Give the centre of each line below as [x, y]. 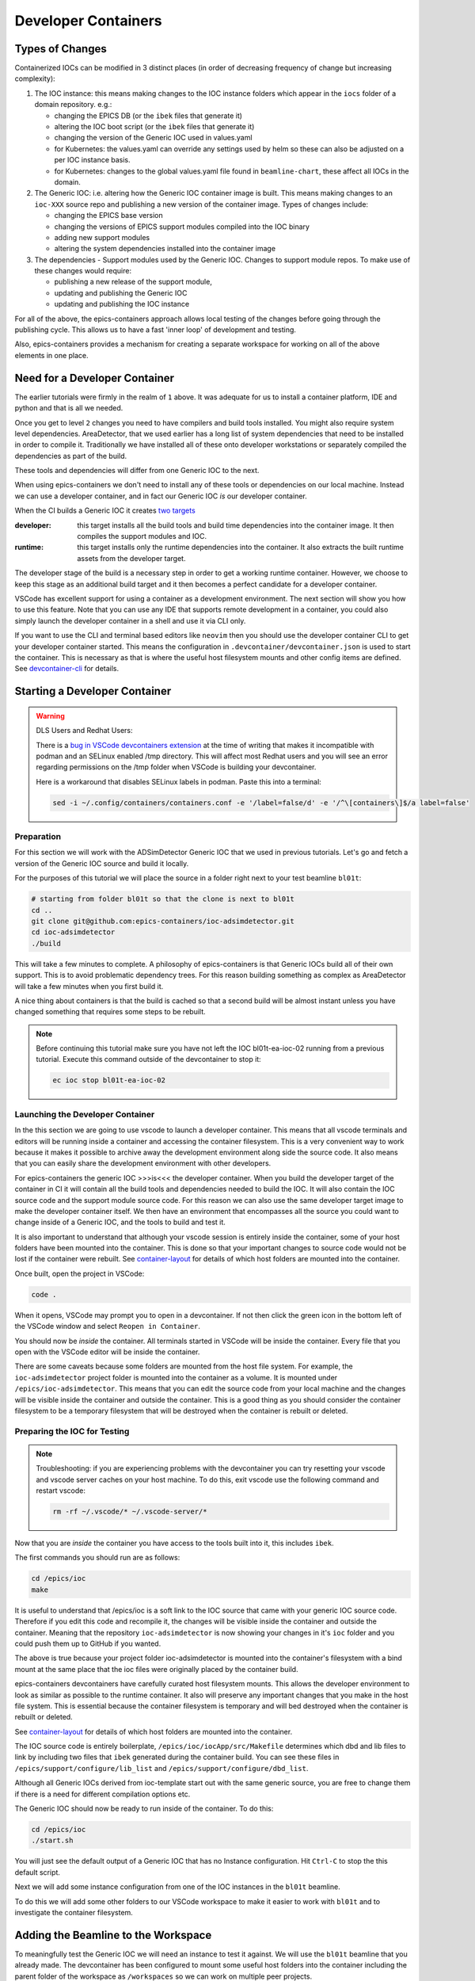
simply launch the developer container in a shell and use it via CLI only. [130, 620]
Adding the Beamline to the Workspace [113, 1935]
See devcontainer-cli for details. [67, 669]
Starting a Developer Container [93, 691]
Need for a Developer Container [94, 378]
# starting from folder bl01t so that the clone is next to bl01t [163, 899]
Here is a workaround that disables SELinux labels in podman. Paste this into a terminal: [179, 781]
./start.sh [52, 1841]
